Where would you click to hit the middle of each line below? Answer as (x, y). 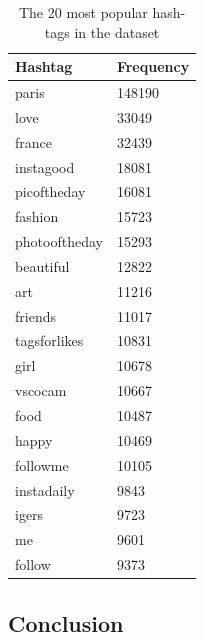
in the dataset (117, 31)
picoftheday (50, 191)
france (33, 141)
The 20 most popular (83, 12)
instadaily (45, 489)
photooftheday (59, 241)
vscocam (41, 390)
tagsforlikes (49, 340)
